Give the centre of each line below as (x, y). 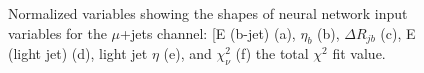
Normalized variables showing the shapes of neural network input (208, 13)
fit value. (359, 53)
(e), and (187, 53)
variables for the (57, 32)
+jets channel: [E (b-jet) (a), (208, 32)
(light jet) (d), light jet (78, 53)
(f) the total (272, 53)
